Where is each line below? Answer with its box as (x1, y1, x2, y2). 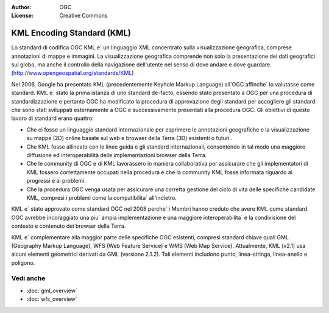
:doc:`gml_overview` (26, 287, 77, 294)
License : (11, 12, 34, 19)
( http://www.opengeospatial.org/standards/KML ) (11, 69, 134, 77)
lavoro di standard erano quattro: (11, 114, 94, 122)
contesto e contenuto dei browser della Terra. (11, 222, 126, 230)
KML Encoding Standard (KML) (11, 28, 131, 38)
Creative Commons (59, 12, 108, 19)
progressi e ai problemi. (26, 177, 87, 185)
